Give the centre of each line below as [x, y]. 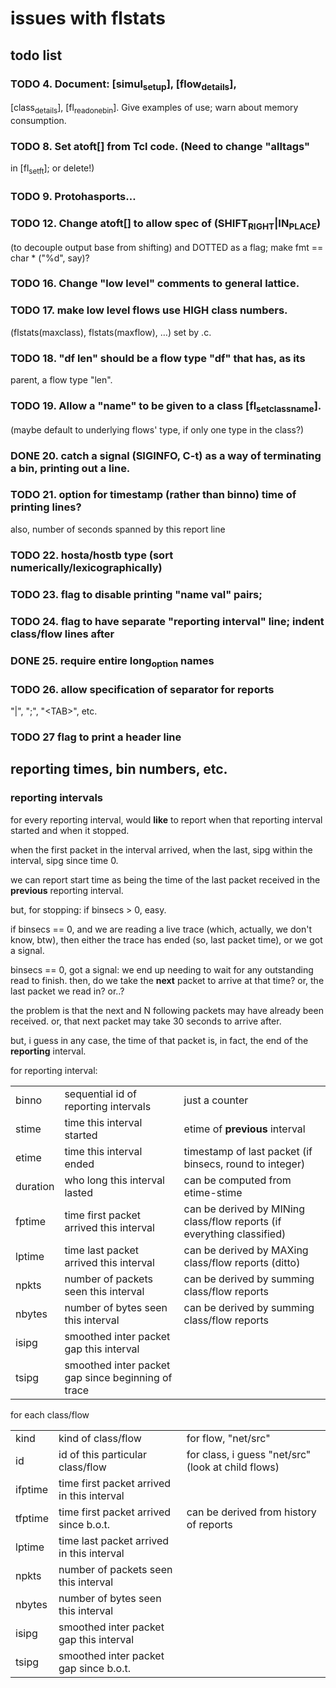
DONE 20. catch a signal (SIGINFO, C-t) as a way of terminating [166, 455]
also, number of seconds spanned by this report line [118, 529]
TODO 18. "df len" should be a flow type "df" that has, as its [158, 358]
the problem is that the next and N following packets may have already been [167, 1010]
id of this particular [102, 1454]
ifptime [32, 1489]
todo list [36, 55]
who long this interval [114, 1180]
